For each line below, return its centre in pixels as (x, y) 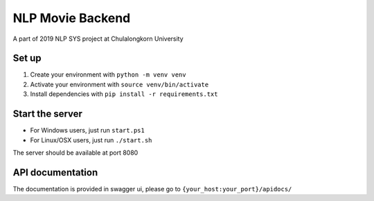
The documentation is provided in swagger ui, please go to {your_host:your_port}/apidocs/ (152, 189)
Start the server (48, 114)
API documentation (55, 172)
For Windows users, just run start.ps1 (87, 131)
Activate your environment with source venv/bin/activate (119, 84)
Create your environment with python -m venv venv (108, 75)
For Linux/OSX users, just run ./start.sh (91, 140)
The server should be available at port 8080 (75, 153)
